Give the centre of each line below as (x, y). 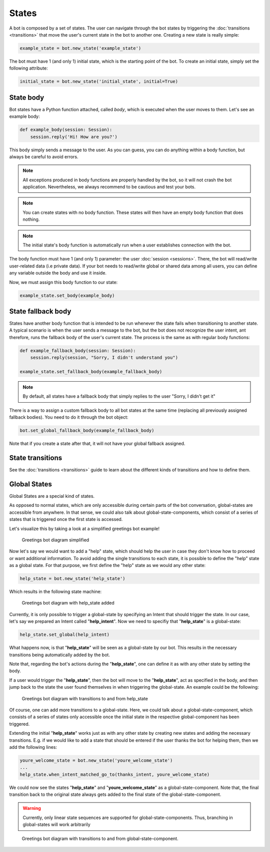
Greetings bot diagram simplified (55, 540)
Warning (32, 808)
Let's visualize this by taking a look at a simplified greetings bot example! (84, 528)
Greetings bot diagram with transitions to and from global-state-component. (100, 838)
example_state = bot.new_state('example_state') (80, 48)
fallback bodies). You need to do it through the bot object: (69, 417)
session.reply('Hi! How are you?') (74, 137)
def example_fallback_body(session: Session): (78, 350)
